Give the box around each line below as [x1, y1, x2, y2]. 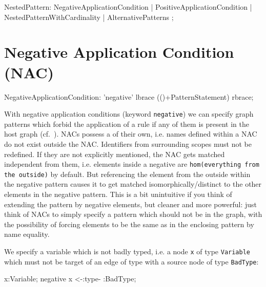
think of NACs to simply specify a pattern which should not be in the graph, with [4, 209, 262, 219]
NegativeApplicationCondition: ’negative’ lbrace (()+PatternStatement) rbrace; [4, 91, 254, 102]
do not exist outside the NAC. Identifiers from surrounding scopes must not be [4, 138, 252, 149]
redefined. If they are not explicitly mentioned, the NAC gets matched [4, 148, 225, 159]
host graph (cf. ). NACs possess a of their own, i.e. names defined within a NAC [4, 128, 257, 139]
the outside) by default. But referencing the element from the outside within [4, 168, 251, 179]
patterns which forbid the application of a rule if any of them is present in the [4, 118, 249, 129]
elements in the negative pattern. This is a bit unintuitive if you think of [4, 189, 232, 200]
